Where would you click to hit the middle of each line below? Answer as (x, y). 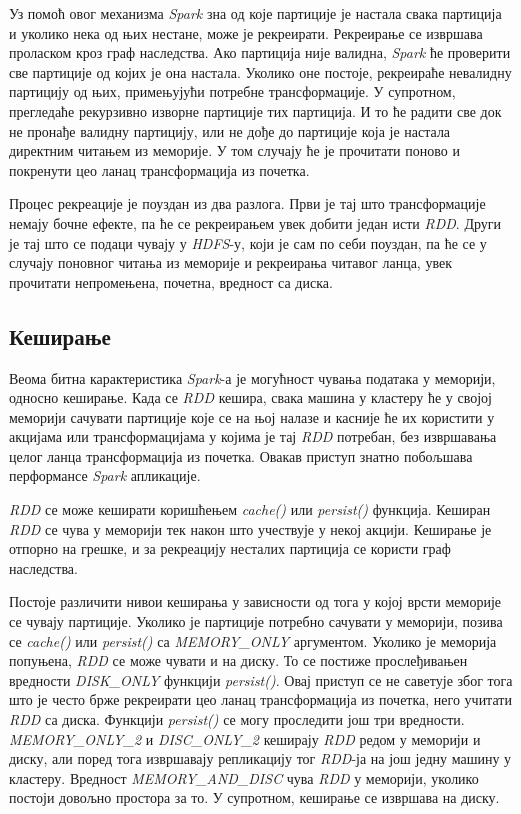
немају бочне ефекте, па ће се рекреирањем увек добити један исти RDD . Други (255, 222)
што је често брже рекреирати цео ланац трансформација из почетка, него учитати (260, 699)
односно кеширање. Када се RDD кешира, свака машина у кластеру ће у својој (251, 397)
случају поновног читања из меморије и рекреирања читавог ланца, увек (230, 262)
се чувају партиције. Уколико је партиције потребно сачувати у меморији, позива (256, 621)
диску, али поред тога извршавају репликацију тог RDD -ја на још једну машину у (260, 758)
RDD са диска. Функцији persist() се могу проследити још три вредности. (237, 719)
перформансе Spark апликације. (105, 475)
